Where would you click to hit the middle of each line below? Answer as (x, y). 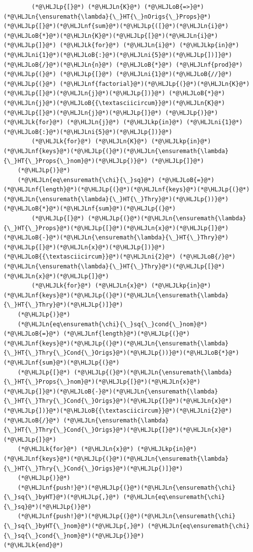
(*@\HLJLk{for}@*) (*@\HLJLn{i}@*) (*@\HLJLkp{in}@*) (149, 45)
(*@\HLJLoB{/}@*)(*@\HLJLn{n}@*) (58, 65)
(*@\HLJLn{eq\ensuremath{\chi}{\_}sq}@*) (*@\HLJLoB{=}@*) (116, 180)
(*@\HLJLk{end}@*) (33, 545)
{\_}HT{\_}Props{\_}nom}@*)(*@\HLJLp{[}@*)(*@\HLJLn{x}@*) (102, 382)
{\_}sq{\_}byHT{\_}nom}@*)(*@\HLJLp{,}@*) (74, 526)
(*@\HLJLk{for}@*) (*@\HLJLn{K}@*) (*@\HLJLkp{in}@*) (121, 142)
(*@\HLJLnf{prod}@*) (209, 65)
